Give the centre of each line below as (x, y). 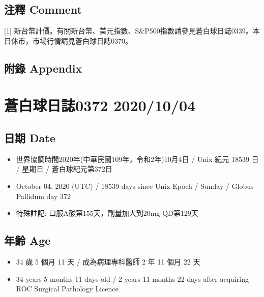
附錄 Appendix (43, 68)
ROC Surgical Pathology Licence (67, 289)
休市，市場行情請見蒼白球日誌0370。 (71, 40)
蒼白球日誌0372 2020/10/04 (100, 105)
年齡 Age (27, 240)
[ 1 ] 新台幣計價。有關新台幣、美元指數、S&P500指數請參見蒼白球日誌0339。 (128, 31)
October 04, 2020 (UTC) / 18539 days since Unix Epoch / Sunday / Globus (135, 186)
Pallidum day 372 (43, 196)
